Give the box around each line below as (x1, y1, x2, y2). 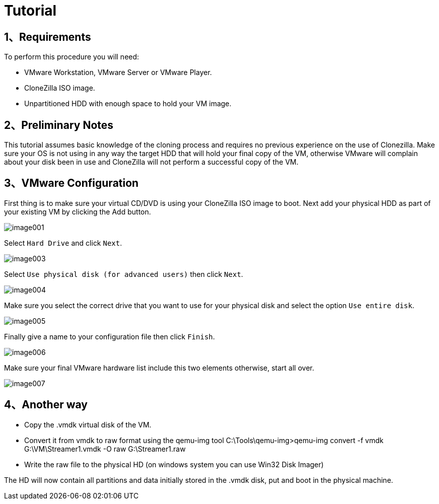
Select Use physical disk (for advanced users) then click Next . (4, 269, 243, 278)
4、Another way (4, 398, 88, 411)
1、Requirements (4, 30, 91, 43)
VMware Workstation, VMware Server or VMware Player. (24, 68, 212, 77)
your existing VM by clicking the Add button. (4, 207, 151, 216)
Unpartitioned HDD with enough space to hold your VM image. (24, 99, 232, 108)
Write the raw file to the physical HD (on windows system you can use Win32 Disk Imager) (24, 460, 324, 469)
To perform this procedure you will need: (4, 52, 139, 61)
